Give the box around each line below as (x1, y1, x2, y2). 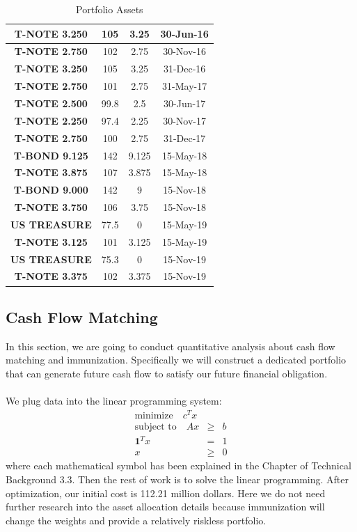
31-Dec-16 (163, 61, 206, 76)
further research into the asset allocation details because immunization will (6, 499, 325, 514)
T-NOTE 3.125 (14, 234, 88, 249)
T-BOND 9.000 (13, 182, 88, 197)
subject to (134, 421, 177, 432)
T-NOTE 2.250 (14, 113, 88, 127)
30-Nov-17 (163, 113, 207, 127)
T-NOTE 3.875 (14, 165, 88, 180)
